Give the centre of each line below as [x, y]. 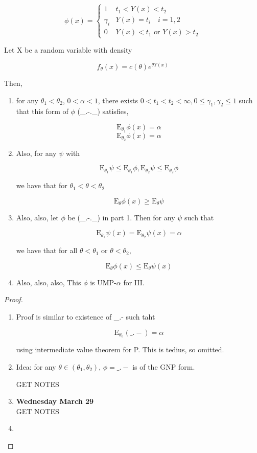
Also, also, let [37, 217]
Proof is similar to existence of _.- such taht [86, 316]
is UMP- [103, 282]
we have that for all [47, 250]
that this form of [42, 111]
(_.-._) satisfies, [103, 111]
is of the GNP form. [164, 367]
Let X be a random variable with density [68, 50]
